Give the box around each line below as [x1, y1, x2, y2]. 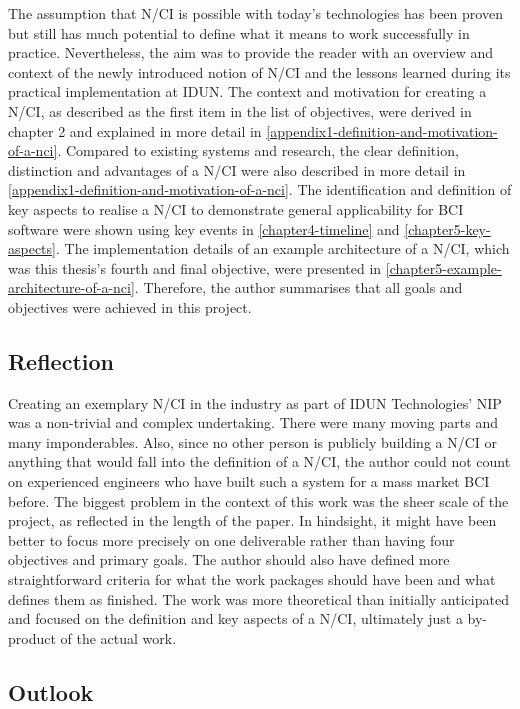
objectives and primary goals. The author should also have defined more [8, 549, 450, 570]
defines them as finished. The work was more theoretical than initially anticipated [8, 588, 509, 609]
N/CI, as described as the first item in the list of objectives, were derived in [8, 100, 472, 121]
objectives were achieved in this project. [8, 296, 252, 317]
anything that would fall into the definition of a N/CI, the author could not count [8, 451, 511, 472]
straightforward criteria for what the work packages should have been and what [8, 569, 496, 590]
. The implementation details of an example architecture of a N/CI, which [55, 238, 510, 259]
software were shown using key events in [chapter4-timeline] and [8, 218, 400, 239]
